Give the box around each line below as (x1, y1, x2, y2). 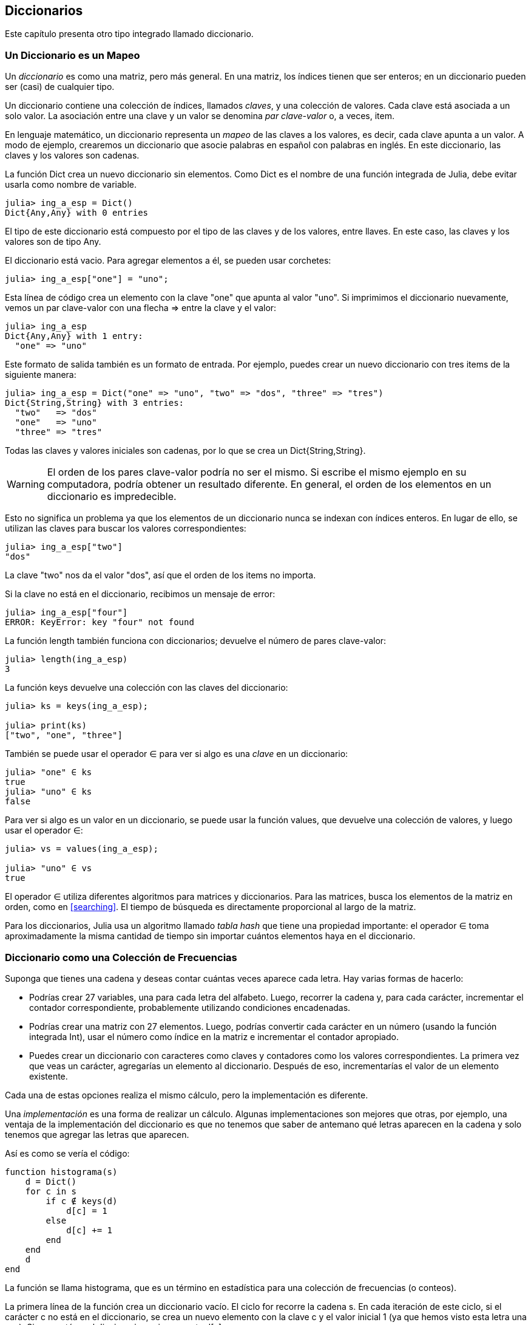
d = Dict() (25, 1176, 77, 1186)
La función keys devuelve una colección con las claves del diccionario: (5, 682, 288, 693)
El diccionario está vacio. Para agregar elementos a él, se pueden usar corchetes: (5, 255, 331, 266)
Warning (7, 478, 45, 491)
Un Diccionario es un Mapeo (5, 49, 140, 61)
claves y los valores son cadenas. (5, 150, 140, 161)
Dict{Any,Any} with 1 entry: (5, 331, 143, 341)
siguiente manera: (5, 369, 76, 380)
